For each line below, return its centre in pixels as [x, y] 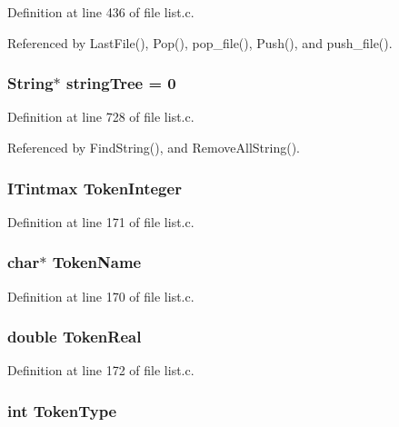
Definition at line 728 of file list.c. [101, 117]
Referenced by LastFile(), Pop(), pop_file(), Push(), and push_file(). [200, 42]
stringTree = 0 [121, 83]
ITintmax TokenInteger [95, 188]
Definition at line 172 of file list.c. [101, 370]
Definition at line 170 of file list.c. [101, 296]
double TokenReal [75, 337]
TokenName [97, 262]
